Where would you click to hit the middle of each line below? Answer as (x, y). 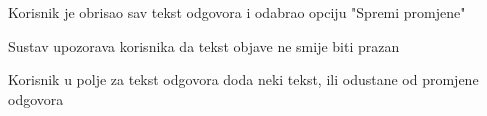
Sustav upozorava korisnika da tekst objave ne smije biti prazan (204, 45)
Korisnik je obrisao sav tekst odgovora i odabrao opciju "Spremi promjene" (237, 12)
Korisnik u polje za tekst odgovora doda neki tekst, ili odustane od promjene (243, 79)
